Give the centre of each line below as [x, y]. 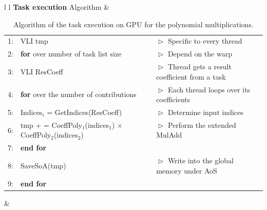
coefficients [173, 99]
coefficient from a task [191, 76]
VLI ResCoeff [42, 71]
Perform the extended [202, 125]
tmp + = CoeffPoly [51, 125]
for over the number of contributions [78, 94]
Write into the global [201, 160]
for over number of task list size [71, 54]
